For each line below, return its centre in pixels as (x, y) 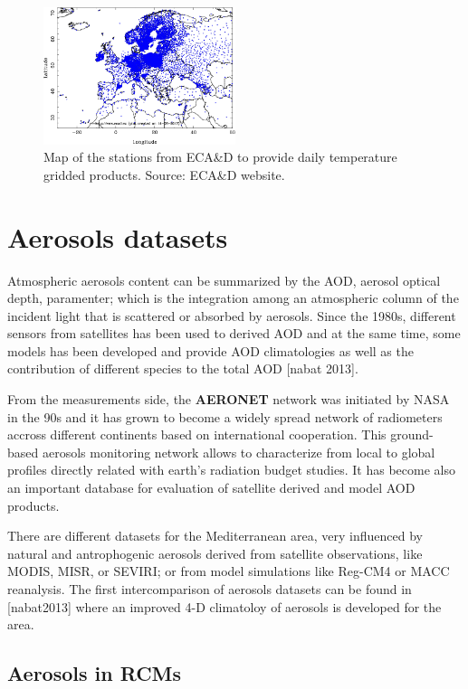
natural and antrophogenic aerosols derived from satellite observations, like (215, 553)
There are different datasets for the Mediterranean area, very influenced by (215, 536)
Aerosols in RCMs (95, 673)
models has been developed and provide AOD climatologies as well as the (210, 350)
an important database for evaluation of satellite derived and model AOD (211, 488)
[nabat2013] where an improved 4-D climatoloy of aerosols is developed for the (224, 606)
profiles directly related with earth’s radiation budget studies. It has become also (231, 470)
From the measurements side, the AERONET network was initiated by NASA (229, 399)
